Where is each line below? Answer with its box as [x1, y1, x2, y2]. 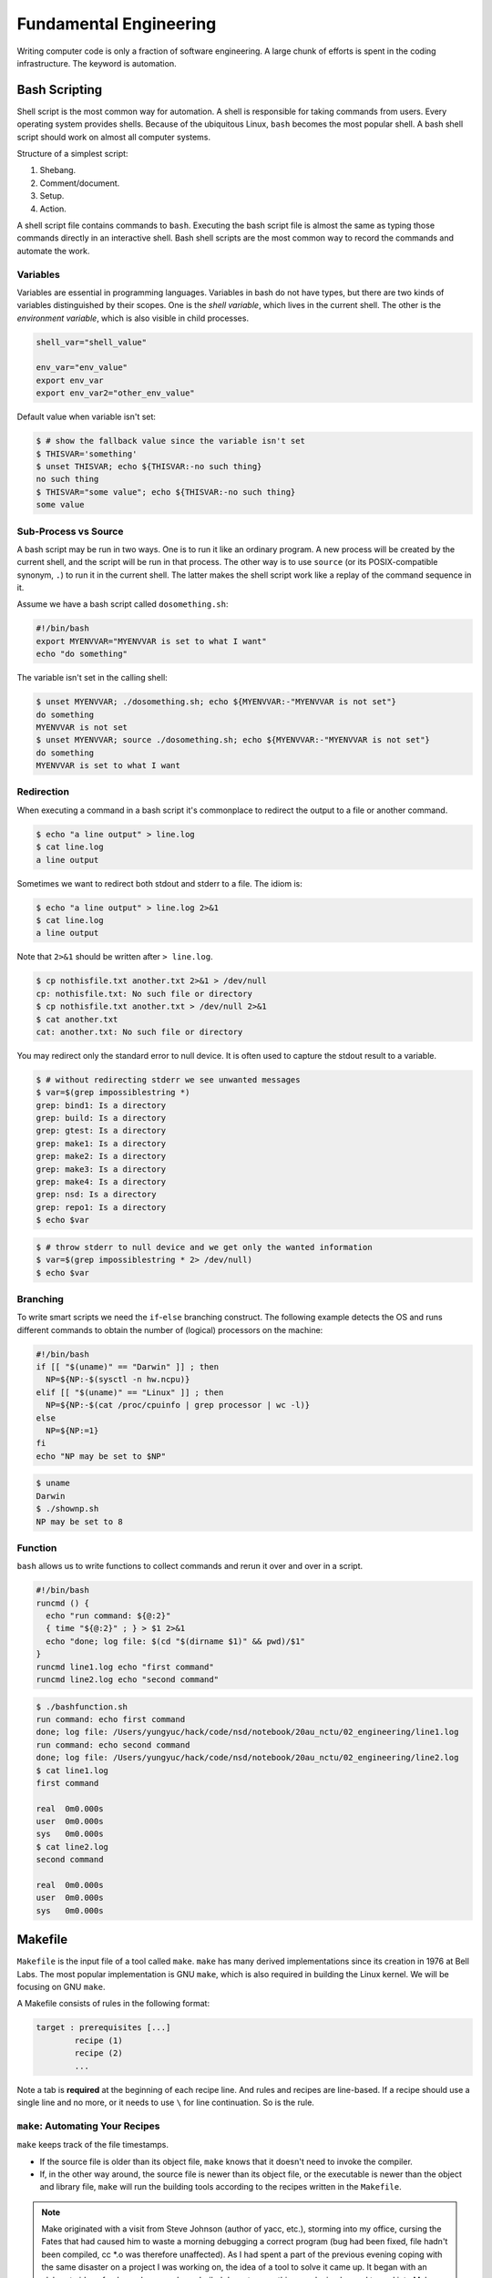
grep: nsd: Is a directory [36, 1189, 157, 1200]
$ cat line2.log [36, 1842, 109, 1852]
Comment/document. [39, 178, 120, 189]
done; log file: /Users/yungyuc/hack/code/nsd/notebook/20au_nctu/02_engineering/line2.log [36, 1752, 459, 1763]
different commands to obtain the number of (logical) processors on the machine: [16, 1324, 323, 1335]
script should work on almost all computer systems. [16, 131, 211, 142]
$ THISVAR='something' [36, 448, 138, 459]
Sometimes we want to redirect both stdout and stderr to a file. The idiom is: [16, 877, 302, 888]
